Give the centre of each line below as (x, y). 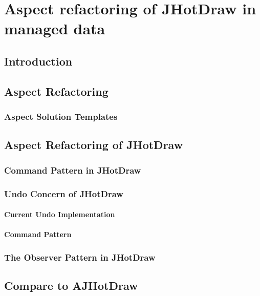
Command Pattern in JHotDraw (73, 170)
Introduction (38, 61)
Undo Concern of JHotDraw (64, 193)
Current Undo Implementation (60, 214)
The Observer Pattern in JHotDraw (80, 257)
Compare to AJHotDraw (71, 286)
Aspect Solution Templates (61, 117)
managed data (55, 28)
